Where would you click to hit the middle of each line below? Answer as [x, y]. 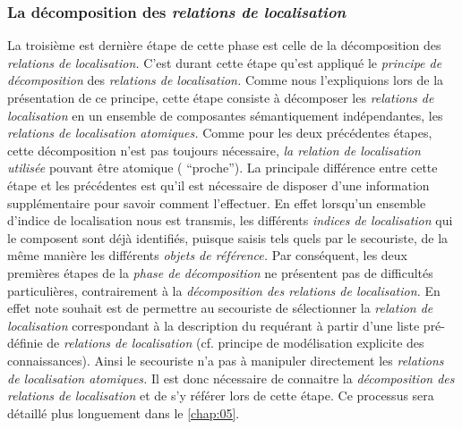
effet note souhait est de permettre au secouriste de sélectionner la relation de [220, 308]
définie [25, 343]
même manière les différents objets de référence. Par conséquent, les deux [208, 255]
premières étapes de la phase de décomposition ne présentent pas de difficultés [220, 272]
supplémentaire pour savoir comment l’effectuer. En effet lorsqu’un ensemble [217, 202]
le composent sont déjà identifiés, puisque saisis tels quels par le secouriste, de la [228, 237]
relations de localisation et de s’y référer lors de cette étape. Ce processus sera [221, 395]
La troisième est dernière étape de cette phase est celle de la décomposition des [224, 45]
